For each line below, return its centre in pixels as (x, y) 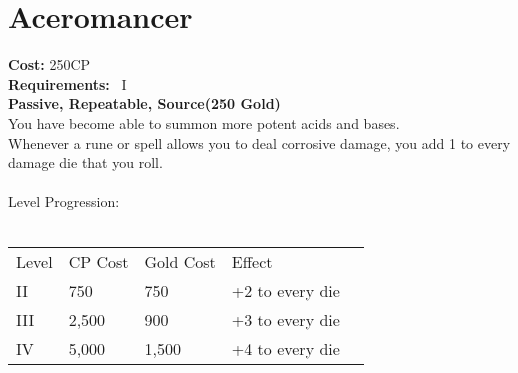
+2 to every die (285, 291)
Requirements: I (67, 83)
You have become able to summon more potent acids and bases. (204, 122)
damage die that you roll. (85, 162)
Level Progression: (64, 201)
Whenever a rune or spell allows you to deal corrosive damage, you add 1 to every (259, 142)
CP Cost (98, 262)
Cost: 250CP (49, 64)
